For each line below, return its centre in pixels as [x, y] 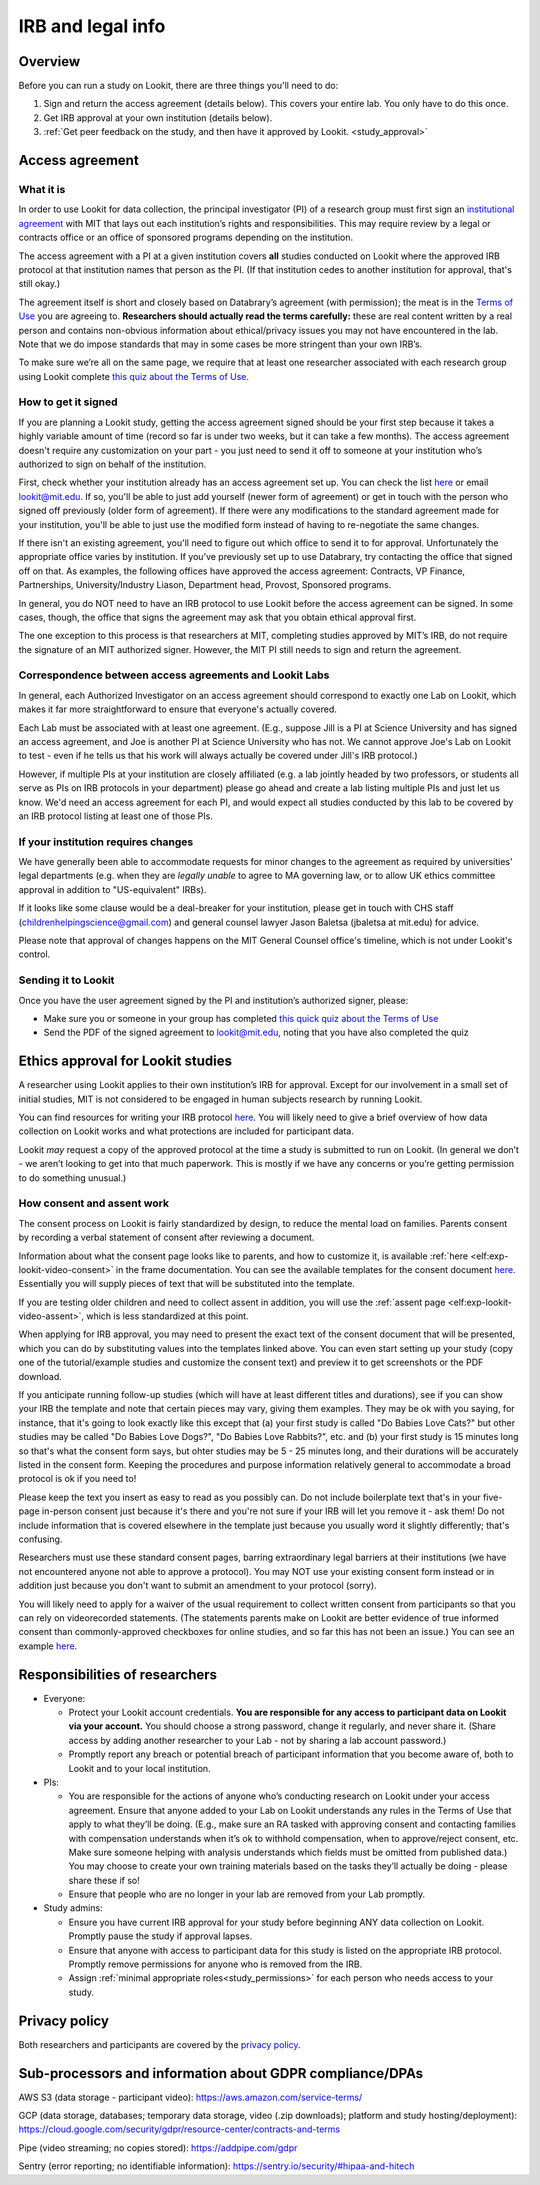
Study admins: [73, 1908]
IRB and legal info [92, 26]
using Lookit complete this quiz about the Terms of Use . [134, 376]
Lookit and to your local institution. [139, 1768]
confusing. [40, 1539]
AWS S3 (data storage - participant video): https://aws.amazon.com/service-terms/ [190, 2097]
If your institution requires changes [106, 842]
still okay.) [39, 284]
